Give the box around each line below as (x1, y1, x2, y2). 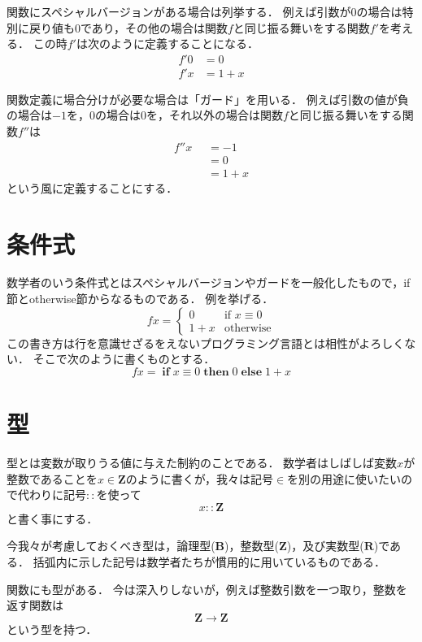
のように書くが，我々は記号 (125, 470, 273, 487)
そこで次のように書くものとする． (33, 350, 215, 367)
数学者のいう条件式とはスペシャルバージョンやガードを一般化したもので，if (7, 274, 411, 291)
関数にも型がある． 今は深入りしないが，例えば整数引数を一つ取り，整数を (7, 580, 407, 597)
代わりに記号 (17, 486, 86, 503)
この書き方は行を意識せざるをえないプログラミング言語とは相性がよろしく (7, 334, 405, 351)
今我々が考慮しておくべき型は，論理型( (7, 537, 215, 554)
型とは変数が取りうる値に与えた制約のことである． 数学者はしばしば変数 (7, 453, 398, 471)
